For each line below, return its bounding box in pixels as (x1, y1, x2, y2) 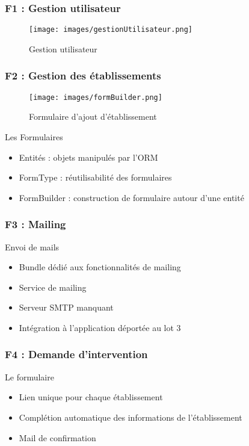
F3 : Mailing (5, 217, 66, 232)
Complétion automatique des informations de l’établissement (19, 410, 242, 423)
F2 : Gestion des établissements (5, 68, 161, 83)
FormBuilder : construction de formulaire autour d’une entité (19, 191, 244, 203)
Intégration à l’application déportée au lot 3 (19, 321, 181, 333)
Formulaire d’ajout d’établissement (29, 110, 157, 123)
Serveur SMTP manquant (19, 301, 114, 314)
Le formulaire (5, 370, 54, 383)
